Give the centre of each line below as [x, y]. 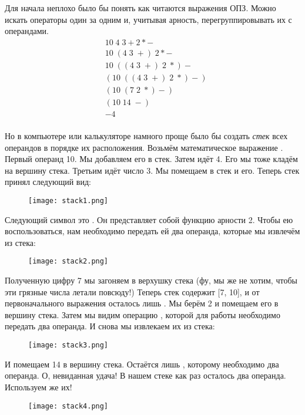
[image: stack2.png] [68, 262]
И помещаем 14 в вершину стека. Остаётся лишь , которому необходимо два [142, 364]
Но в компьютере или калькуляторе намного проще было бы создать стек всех [146, 136]
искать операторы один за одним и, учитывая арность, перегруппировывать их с [148, 19]
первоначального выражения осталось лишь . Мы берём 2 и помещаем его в [142, 303]
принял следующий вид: [48, 182]
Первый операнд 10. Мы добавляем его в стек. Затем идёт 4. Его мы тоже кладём [151, 159]
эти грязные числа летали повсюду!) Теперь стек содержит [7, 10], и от [132, 291]
